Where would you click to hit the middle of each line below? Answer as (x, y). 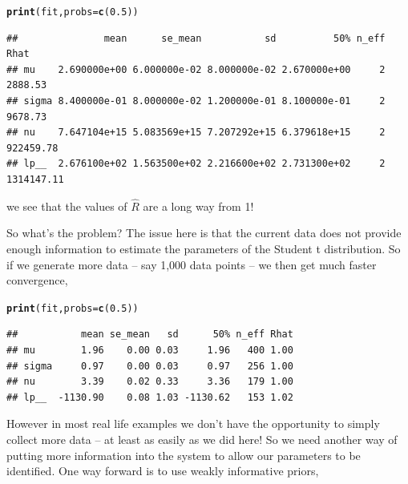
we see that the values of (67, 206)
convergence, (37, 280)
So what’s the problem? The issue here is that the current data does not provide (204, 233)
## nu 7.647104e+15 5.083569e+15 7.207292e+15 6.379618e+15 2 (196, 133)
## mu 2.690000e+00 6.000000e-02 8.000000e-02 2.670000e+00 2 (196, 69)
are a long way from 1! (198, 206)
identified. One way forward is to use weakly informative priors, (163, 471)
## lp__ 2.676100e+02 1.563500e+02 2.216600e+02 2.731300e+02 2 (196, 164)
